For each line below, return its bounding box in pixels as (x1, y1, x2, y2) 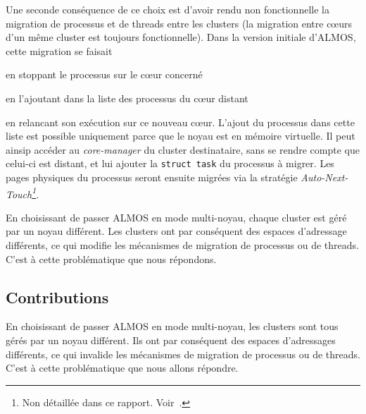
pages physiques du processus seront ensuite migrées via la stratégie (6, 170, 298, 184)
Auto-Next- (301, 170, 348, 184)
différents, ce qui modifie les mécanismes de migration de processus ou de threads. (6, 238, 359, 252)
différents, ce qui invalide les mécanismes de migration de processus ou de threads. (6, 346, 360, 361)
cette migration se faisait (6, 43, 113, 58)
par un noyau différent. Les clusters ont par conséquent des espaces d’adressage (6, 224, 347, 238)
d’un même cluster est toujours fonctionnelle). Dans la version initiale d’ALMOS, (6, 30, 356, 44)
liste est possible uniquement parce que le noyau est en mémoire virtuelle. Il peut (6, 128, 355, 143)
